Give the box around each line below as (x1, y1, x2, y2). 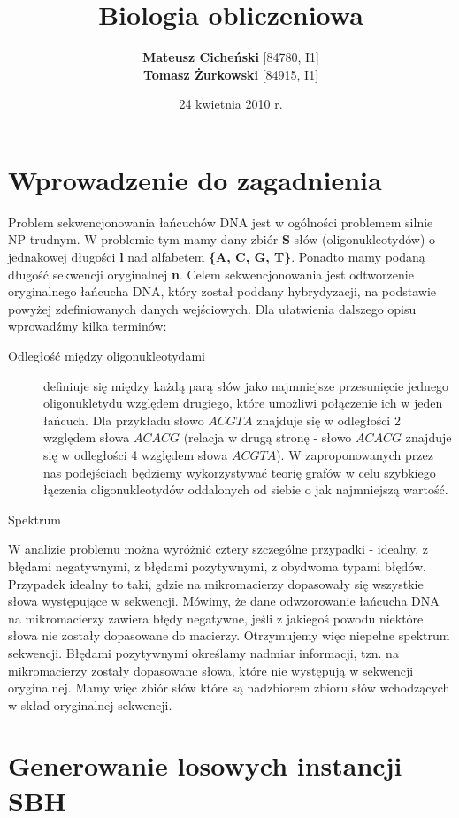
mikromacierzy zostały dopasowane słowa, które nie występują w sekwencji (8, 661, 414, 679)
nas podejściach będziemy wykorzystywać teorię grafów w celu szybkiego (43, 463, 436, 481)
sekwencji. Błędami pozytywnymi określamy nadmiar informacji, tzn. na (8, 643, 399, 661)
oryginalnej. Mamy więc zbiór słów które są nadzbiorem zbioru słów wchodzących (8, 678, 450, 697)
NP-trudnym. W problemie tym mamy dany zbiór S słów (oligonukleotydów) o (8, 230, 436, 248)
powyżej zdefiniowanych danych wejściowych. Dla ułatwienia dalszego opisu (8, 299, 417, 317)
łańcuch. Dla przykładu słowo (43, 410, 204, 429)
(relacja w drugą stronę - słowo (183, 428, 352, 447)
